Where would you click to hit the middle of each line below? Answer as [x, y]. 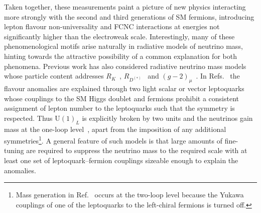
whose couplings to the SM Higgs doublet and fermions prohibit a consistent [122, 98]
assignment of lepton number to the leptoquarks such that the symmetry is [119, 108]
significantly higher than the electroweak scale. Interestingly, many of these [119, 36]
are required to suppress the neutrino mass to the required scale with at [137, 150]
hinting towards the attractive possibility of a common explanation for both [120, 56]
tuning [14, 150]
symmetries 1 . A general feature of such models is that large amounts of [113, 140]
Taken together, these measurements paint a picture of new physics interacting [125, 7]
